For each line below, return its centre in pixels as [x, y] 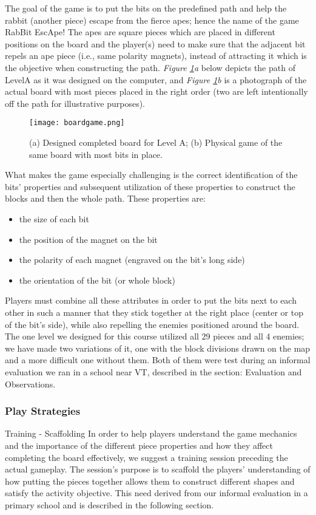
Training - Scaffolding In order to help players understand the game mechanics [151, 433]
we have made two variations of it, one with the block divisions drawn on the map [158, 348]
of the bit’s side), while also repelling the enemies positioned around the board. [152, 324]
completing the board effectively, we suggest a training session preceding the [146, 457]
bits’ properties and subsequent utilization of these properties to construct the [150, 186]
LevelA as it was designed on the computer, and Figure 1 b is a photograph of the [156, 79]
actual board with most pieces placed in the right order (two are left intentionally [156, 91]
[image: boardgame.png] [77, 123]
